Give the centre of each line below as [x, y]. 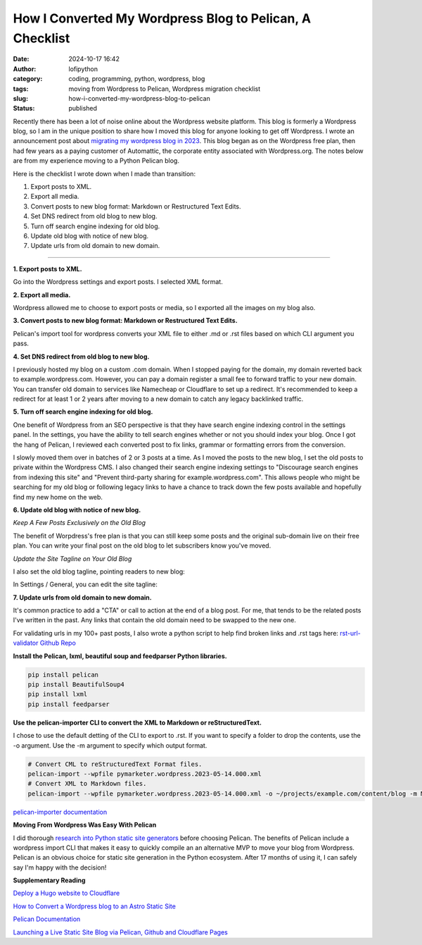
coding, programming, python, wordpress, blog [137, 79]
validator [26, 643]
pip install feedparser [69, 704]
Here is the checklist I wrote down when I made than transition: [104, 173]
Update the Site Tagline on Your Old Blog [72, 558]
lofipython [83, 69]
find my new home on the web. [58, 497]
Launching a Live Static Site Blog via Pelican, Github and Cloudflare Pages [120, 932]
